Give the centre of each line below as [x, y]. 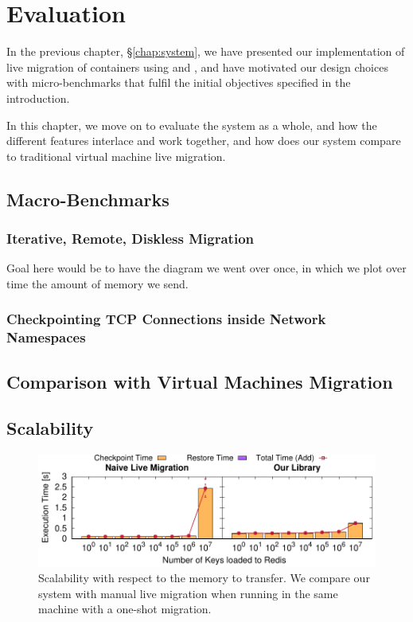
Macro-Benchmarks [88, 199]
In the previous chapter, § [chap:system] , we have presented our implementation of [206, 51]
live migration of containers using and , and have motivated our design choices [197, 67]
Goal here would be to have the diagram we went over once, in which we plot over [206, 268]
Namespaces [46, 337]
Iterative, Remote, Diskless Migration [130, 238]
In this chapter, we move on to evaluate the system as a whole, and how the [192, 125]
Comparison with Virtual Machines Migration [200, 381]
